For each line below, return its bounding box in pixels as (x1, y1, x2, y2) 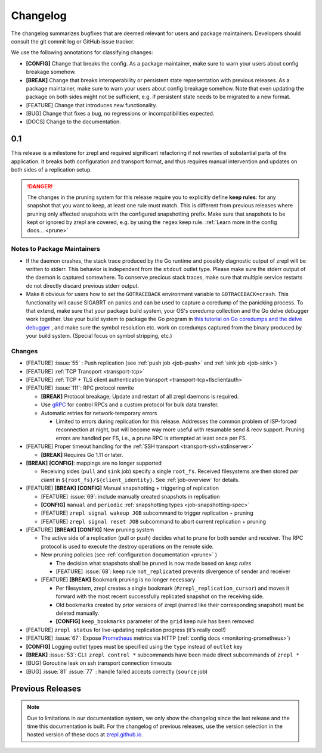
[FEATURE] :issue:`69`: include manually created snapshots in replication (41, 493, 220, 500)
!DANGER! (27, 182, 53, 190)
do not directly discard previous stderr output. (26, 282, 140, 289)
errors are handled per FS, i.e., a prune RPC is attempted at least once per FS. (55, 434, 247, 441)
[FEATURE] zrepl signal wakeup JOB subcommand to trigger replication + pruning (41, 509, 253, 516)
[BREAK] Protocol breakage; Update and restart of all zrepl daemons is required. (41, 393, 239, 400)
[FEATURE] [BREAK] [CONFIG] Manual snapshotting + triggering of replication (26, 484, 219, 491)
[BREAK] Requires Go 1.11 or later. (41, 451, 123, 458)
